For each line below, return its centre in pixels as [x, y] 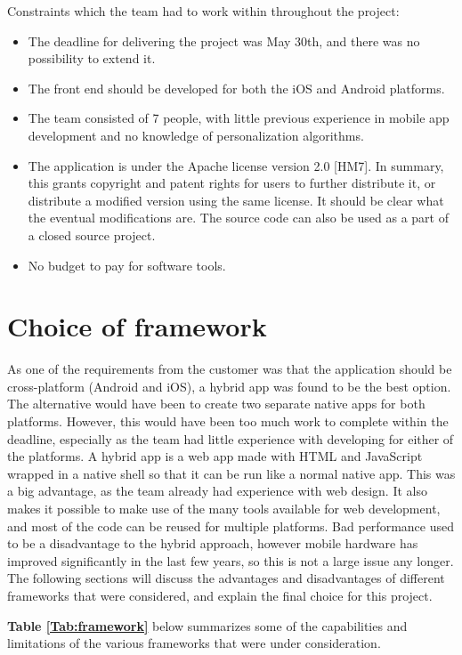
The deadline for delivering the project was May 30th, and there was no [224, 40]
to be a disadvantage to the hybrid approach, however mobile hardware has [213, 543]
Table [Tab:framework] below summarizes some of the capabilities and [207, 625]
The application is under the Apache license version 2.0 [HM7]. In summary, [236, 165]
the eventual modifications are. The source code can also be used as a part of [238, 218]
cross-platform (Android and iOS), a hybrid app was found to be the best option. [229, 386]
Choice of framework [137, 326]
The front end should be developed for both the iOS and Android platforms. [236, 88]
